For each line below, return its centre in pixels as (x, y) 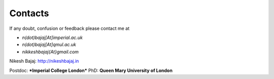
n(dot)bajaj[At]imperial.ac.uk (53, 37)
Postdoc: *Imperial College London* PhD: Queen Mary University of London (91, 70)
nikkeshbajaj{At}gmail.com (50, 52)
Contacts (29, 13)
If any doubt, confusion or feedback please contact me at (70, 28)
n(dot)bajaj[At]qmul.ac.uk (49, 45)
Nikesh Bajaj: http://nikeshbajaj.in (44, 61)
